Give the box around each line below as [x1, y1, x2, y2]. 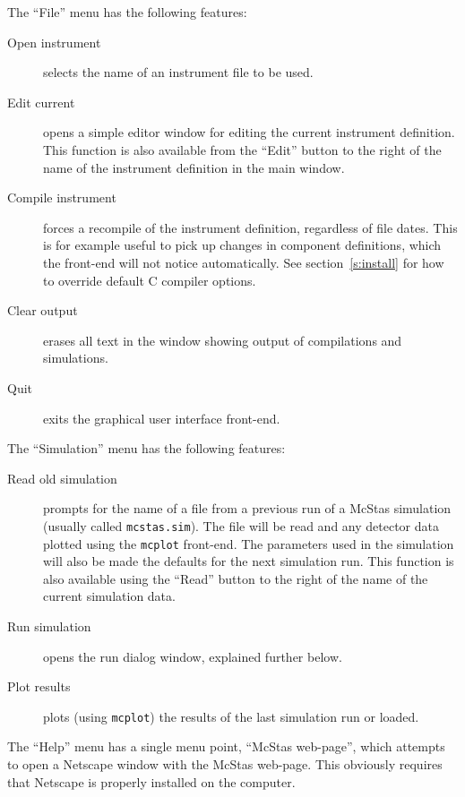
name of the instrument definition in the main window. [43, 158, 345, 176]
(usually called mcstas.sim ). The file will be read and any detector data [43, 516, 439, 535]
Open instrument [7, 32, 101, 51]
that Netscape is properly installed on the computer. [7, 772, 296, 791]
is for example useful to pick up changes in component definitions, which [43, 236, 442, 254]
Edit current [7, 92, 75, 111]
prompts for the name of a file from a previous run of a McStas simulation [43, 499, 452, 518]
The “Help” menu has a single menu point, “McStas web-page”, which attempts [7, 737, 445, 756]
